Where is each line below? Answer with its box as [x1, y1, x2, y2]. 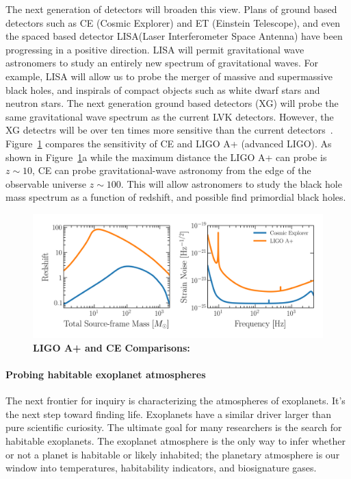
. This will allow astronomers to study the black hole [120, 176, 342, 191]
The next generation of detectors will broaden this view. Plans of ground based [5, 2, 337, 16]
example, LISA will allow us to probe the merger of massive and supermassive [5, 69, 333, 83]
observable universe [5, 176, 87, 191]
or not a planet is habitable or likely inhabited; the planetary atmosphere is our [5, 447, 340, 461]
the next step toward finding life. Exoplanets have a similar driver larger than [5, 406, 331, 421]
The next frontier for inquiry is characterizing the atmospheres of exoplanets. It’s [5, 393, 346, 408]
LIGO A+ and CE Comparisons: [33, 340, 190, 354]
